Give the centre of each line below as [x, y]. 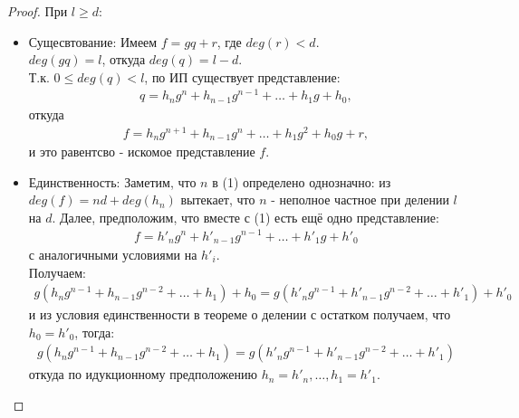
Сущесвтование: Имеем [93, 41]
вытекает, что [218, 199]
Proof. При [38, 11]
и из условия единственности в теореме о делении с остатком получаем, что [240, 314]
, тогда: [95, 332]
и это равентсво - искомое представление [142, 152]
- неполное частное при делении [360, 199]
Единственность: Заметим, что [112, 181]
